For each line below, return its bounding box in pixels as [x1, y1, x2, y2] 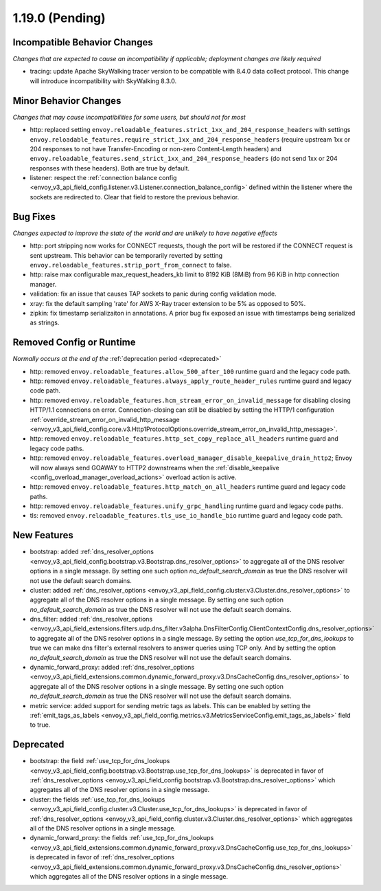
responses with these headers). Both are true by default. [30, 164, 190, 172]
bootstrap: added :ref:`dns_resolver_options [30, 547, 154, 556]
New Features [12, 529, 73, 541]
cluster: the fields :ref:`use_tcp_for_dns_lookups [30, 795, 165, 804]
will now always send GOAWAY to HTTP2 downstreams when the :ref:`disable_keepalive [30, 463, 279, 472]
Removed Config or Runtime [12, 337, 136, 349]
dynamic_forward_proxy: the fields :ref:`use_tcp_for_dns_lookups [30, 834, 214, 842]
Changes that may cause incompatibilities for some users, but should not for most [12, 113, 246, 121]
